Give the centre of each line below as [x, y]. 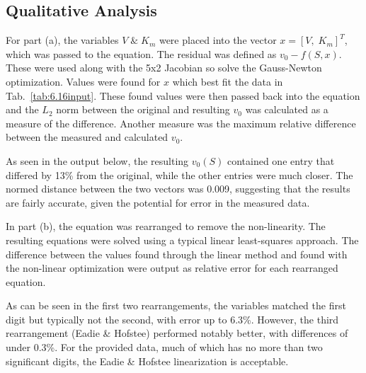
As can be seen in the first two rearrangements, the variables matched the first [176, 305]
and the [22, 109]
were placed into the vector [218, 40]
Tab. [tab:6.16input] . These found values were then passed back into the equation [183, 95]
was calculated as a [287, 109]
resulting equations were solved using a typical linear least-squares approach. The [182, 240]
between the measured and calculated [87, 137]
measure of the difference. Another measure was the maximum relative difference [181, 123]
